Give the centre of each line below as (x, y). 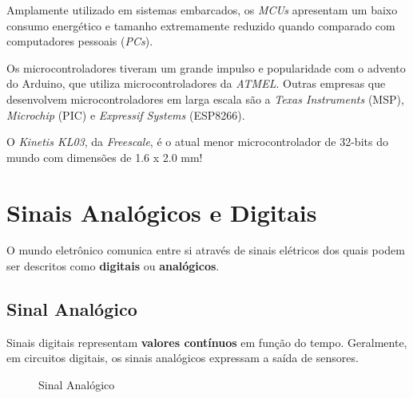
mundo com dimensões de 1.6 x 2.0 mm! (105, 157)
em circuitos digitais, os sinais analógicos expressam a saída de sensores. (183, 358)
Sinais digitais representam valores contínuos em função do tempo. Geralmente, (207, 342)
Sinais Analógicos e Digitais (162, 212)
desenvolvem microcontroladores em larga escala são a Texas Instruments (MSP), (205, 99)
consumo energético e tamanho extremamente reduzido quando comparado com (201, 25)
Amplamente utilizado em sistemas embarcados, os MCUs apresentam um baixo (202, 10)
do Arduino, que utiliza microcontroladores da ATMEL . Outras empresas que (196, 83)
